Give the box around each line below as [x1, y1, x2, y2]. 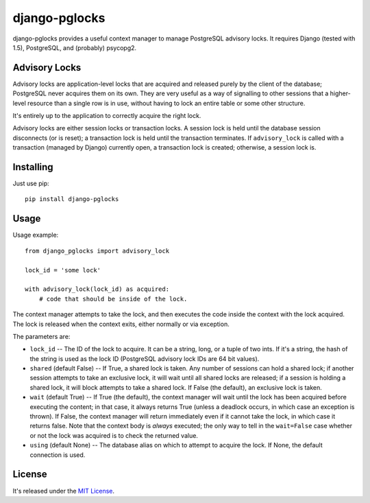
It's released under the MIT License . [12, 487, 115, 495]
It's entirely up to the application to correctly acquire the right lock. [12, 112, 201, 120]
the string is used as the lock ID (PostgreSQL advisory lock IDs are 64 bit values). [29, 354, 260, 363]
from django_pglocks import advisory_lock [25, 247, 170, 255]
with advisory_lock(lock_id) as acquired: [25, 285, 170, 293]
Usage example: [12, 231, 59, 239]
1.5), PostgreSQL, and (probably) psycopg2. [12, 43, 137, 51]
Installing [12, 161, 54, 173]
